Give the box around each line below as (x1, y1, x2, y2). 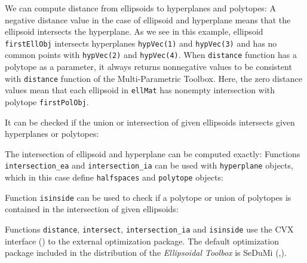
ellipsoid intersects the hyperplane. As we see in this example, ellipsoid (5, 25, 263, 38)
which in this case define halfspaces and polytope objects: (5, 171, 223, 184)
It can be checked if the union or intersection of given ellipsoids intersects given (5, 115, 295, 128)
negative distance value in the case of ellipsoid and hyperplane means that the (5, 13, 291, 26)
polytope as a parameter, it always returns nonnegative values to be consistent (5, 60, 292, 73)
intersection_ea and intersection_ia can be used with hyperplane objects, (5, 159, 293, 172)
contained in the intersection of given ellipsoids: (5, 203, 179, 215)
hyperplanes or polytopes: (5, 127, 99, 140)
